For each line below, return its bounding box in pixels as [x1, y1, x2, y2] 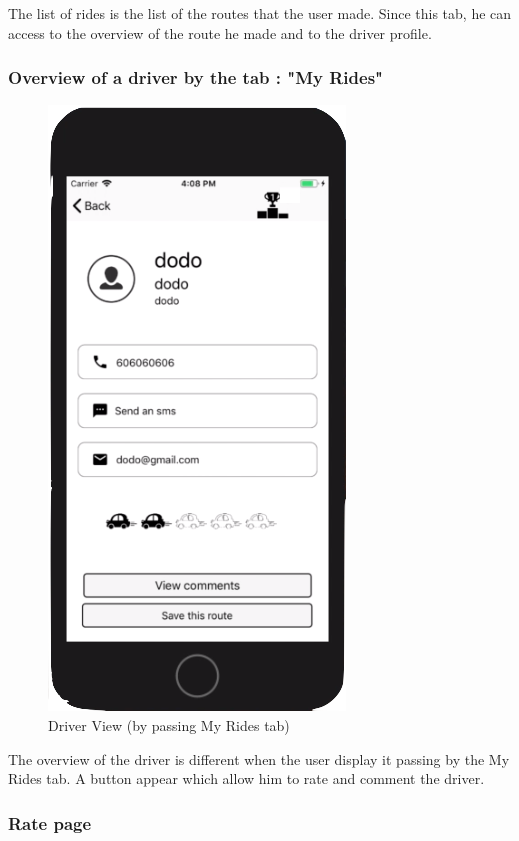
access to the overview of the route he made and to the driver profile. [8, 22, 432, 43]
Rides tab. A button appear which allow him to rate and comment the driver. [8, 768, 485, 789]
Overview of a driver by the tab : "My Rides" [8, 65, 383, 90]
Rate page [8, 810, 92, 835]
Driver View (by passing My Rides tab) [48, 715, 290, 735]
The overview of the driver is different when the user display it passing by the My [8, 748, 510, 769]
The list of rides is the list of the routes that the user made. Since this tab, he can [8, 3, 512, 23]
